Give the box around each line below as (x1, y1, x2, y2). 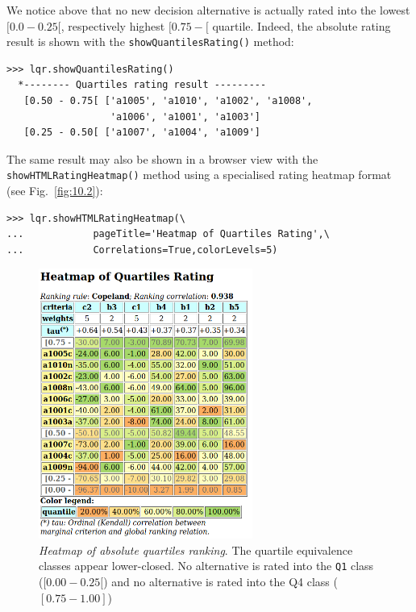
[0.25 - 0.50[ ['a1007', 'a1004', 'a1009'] (23, 127, 260, 139)
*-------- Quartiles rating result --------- (18, 79, 267, 91)
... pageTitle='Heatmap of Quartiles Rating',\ (6, 228, 330, 240)
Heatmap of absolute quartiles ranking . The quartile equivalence (39, 541, 353, 558)
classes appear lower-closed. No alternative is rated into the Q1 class (39, 557, 374, 574)
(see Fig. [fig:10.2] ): (6, 182, 103, 199)
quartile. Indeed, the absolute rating (212, 17, 391, 34)
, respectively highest (60, 17, 165, 34)
